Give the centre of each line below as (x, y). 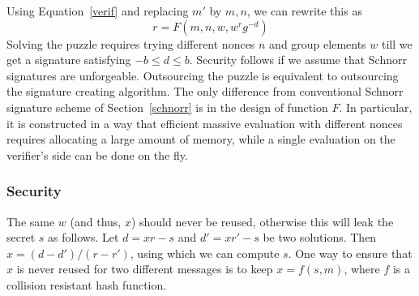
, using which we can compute (205, 253)
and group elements (318, 43)
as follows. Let (83, 237)
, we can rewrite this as (304, 11)
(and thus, (96, 221)
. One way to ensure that (350, 253)
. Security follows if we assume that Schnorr (298, 60)
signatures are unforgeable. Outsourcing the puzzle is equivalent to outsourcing (203, 75)
